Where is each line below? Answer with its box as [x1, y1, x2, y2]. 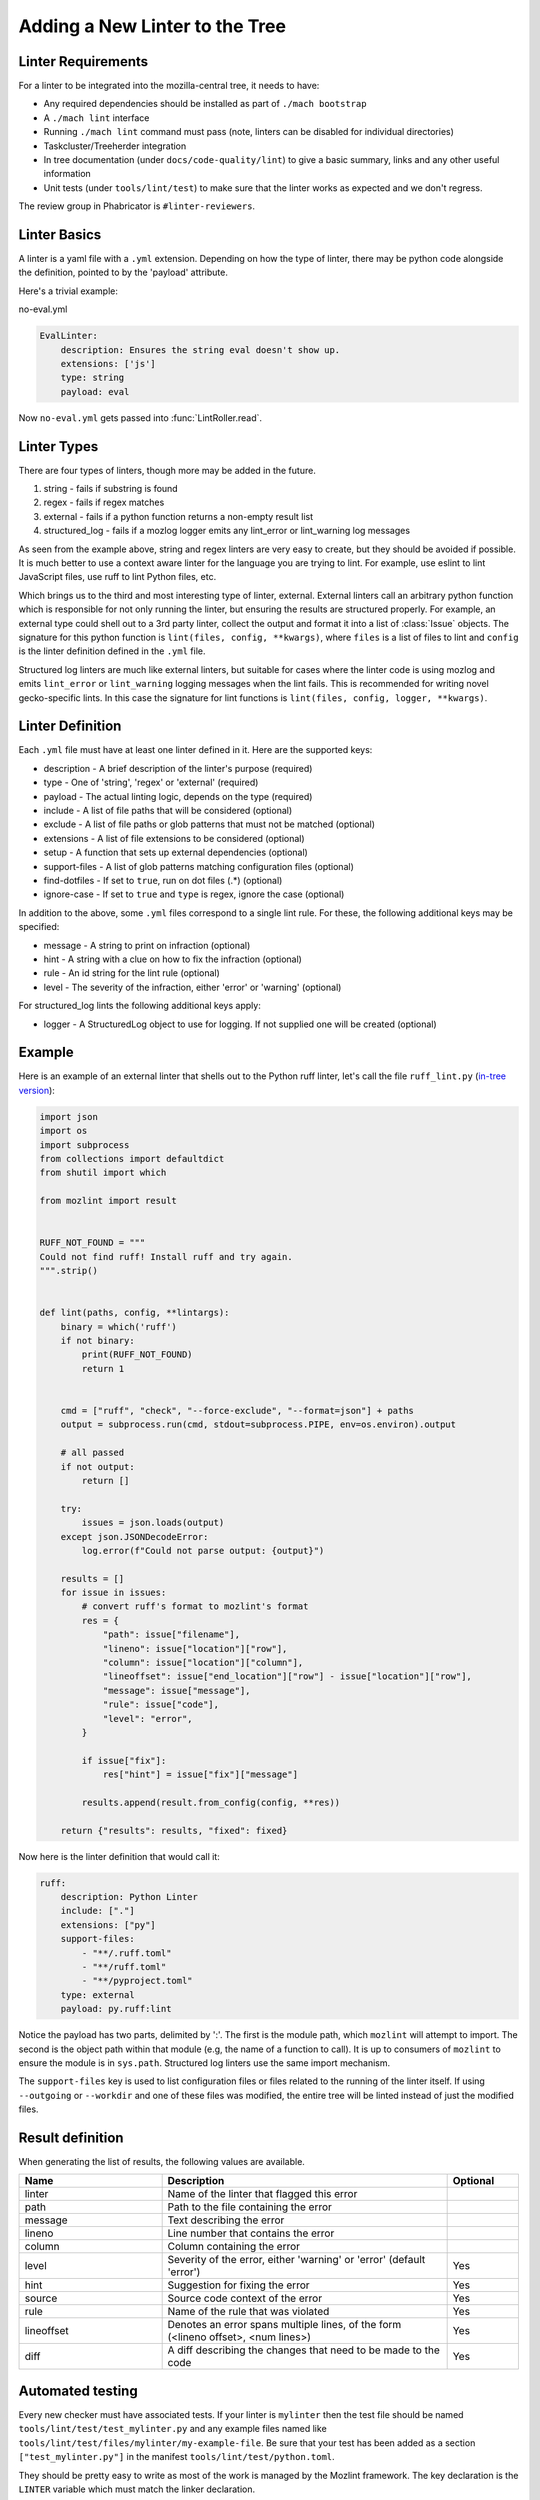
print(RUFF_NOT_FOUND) [81, 1349, 194, 1360]
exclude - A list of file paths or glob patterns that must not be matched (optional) [43, 818, 375, 830]
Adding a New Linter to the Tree [18, 15, 287, 37]
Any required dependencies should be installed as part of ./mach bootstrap [43, 98, 367, 110]
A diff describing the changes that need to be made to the [167, 2343, 440, 2357]
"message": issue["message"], [102, 1685, 251, 1696]
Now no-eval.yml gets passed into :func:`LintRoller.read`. [18, 411, 263, 424]
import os [39, 1125, 88, 1137]
